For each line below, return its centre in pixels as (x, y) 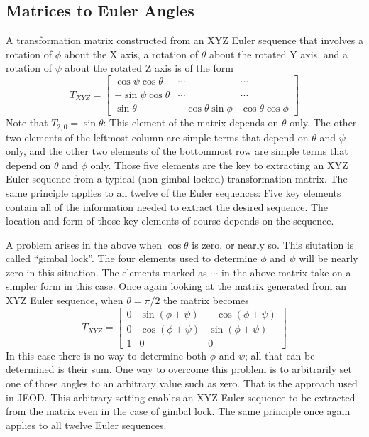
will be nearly (329, 258)
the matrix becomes (206, 300)
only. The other (323, 123)
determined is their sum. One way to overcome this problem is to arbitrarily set (179, 369)
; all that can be (280, 355)
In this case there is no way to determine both (106, 355)
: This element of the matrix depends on (191, 123)
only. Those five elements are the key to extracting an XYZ (219, 164)
